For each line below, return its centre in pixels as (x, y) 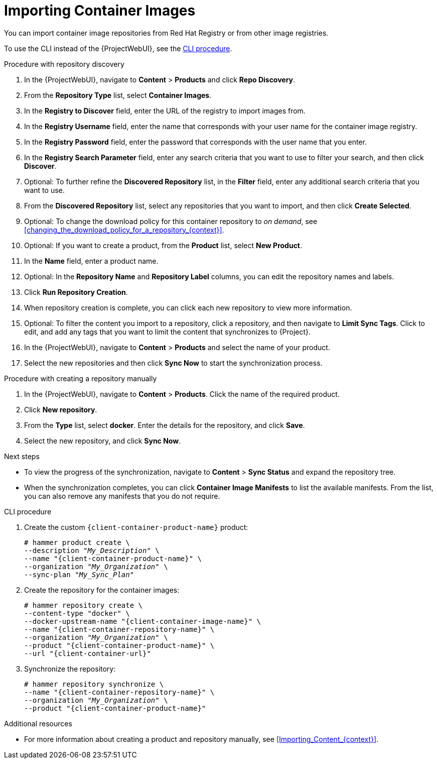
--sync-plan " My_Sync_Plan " (79, 574)
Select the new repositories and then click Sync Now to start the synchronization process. (173, 363)
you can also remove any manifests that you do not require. (122, 496)
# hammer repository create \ (84, 605)
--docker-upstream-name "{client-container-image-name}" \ (143, 621)
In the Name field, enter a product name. (91, 261)
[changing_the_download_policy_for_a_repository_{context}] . (124, 230)
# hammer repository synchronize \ (94, 684)
